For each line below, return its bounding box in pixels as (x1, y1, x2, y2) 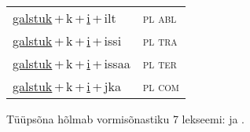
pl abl (142, 9, 177, 27)
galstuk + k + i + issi (13, 31, 122, 49)
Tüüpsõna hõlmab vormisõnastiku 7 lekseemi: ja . (6, 111, 245, 126)
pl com (142, 77, 179, 95)
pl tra (142, 31, 178, 49)
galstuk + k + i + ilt (13, 9, 116, 27)
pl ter (142, 54, 177, 72)
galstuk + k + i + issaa (13, 54, 131, 72)
